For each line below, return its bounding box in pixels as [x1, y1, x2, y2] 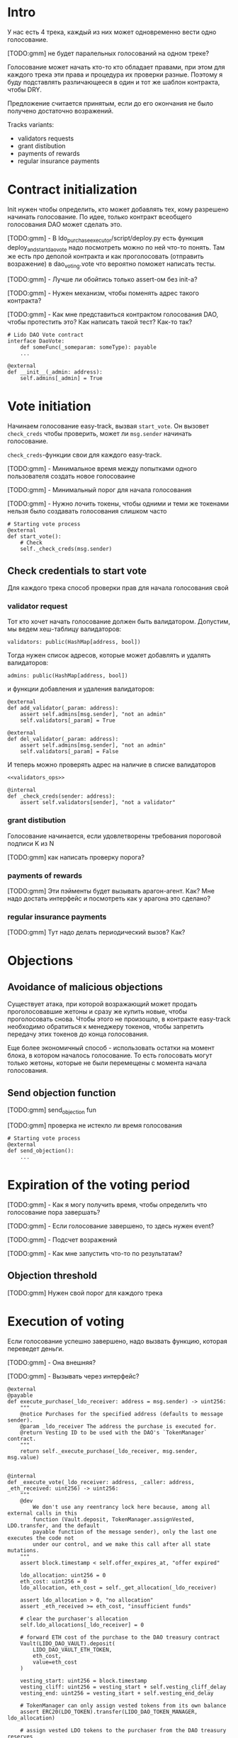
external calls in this [7, 1510, 78, 1517]
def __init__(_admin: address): [7, 369, 103, 376]
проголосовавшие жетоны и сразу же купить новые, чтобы [7, 1008, 188, 1016]
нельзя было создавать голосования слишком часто [7, 507, 167, 516]
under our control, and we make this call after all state [33, 1540, 211, 1548]
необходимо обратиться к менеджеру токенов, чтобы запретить [7, 1023, 204, 1031]
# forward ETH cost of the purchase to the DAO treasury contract [20, 1634, 220, 1641]
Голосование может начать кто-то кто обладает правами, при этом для [7, 62, 225, 71]
